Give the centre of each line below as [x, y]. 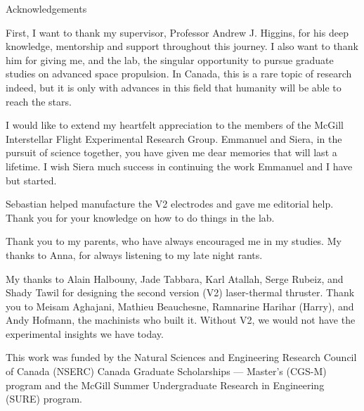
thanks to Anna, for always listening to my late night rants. [134, 254]
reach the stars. [39, 101]
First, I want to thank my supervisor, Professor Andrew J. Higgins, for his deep [177, 32]
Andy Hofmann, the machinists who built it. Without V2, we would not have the [181, 320]
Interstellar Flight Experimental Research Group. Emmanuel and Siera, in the [174, 138]
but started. [31, 180]
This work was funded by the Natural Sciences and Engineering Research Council [181, 357]
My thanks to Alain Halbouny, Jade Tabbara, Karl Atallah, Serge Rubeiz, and [175, 278]
